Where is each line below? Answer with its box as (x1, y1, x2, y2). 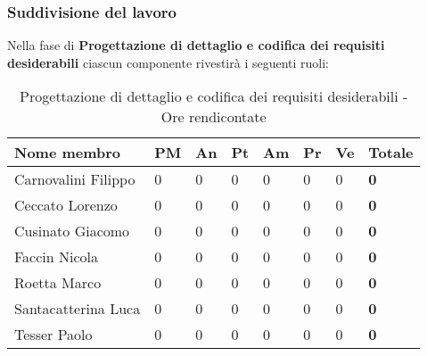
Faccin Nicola (14, 246, 99, 268)
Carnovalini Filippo (14, 169, 135, 190)
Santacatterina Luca (14, 298, 141, 319)
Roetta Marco (14, 272, 102, 294)
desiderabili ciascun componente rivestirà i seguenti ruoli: (7, 53, 330, 71)
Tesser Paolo (14, 324, 93, 345)
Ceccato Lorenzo (14, 195, 118, 216)
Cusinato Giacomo (14, 220, 130, 242)
